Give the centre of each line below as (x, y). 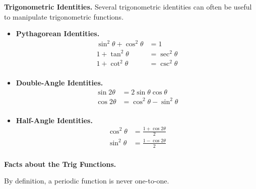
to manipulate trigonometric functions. (64, 16)
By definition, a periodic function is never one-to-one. (87, 181)
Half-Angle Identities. (54, 120)
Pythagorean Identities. (58, 33)
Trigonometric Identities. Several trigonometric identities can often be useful (128, 7)
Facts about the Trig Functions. (60, 164)
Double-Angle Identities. (59, 83)
